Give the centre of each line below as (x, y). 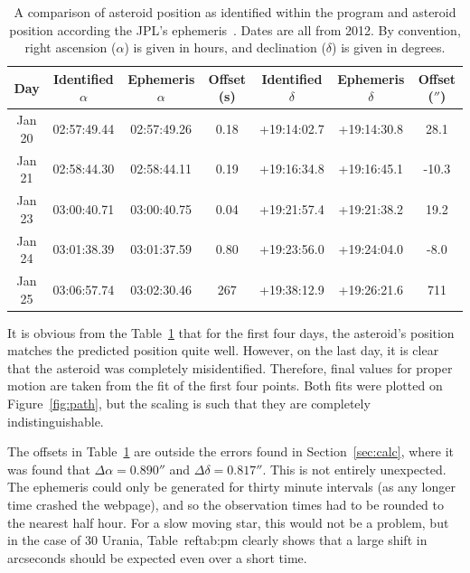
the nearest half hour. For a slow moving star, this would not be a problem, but (228, 522)
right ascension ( (70, 47)
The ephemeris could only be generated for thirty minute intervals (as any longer (231, 487)
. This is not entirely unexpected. (354, 469)
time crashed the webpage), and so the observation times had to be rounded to (226, 504)
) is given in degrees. (389, 47)
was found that (49, 469)
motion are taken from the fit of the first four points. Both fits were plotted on (225, 385)
